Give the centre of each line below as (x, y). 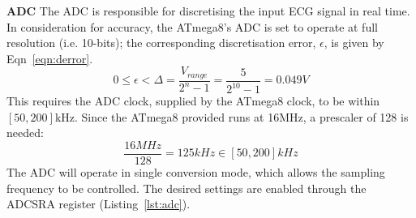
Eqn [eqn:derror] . (50, 58)
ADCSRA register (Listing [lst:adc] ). (99, 204)
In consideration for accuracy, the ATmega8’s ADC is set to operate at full (192, 26)
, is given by (354, 43)
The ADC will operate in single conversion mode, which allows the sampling (196, 172)
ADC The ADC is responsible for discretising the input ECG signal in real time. (208, 11)
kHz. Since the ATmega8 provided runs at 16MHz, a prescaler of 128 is (232, 116)
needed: (25, 133)
